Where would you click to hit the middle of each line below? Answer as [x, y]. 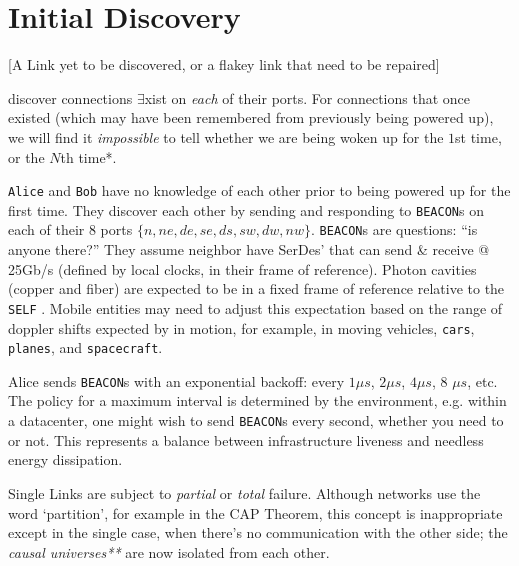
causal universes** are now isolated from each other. [169, 551]
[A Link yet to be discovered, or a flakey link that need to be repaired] [224, 64]
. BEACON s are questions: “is [394, 229]
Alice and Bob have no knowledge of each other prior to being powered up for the [259, 190]
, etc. [482, 380]
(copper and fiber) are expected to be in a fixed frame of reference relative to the [256, 288]
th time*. [88, 156]
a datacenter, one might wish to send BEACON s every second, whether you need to [256, 420]
